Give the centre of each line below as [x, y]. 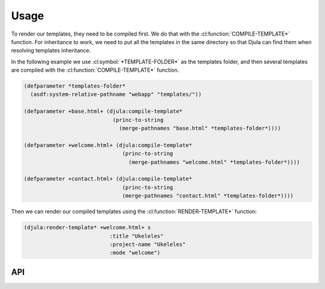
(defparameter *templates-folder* [75, 86]
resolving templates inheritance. [51, 51]
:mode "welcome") [135, 253]
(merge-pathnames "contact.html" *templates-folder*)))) [208, 196]
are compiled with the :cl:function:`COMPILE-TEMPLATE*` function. [95, 70]
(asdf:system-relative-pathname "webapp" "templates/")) [116, 94]
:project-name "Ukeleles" [147, 244]
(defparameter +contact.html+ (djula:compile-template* [108, 179]
